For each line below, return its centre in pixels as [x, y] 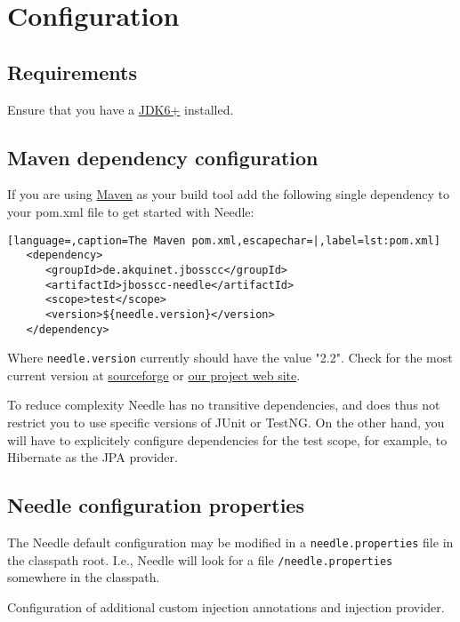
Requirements [72, 72]
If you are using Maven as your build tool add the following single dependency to [228, 194]
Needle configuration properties [156, 505]
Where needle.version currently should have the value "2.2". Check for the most [230, 358]
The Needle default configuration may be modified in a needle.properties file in [230, 542]
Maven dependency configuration [163, 157]
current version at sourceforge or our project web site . [154, 375]
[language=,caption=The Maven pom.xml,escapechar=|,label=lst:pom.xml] [224, 240]
